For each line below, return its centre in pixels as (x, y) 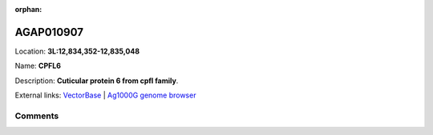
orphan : (28, 9)
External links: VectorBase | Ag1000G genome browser (105, 95)
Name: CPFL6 (38, 66)
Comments (37, 116)
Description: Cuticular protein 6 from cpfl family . (97, 81)
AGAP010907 (49, 32)
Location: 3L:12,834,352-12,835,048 (77, 51)
